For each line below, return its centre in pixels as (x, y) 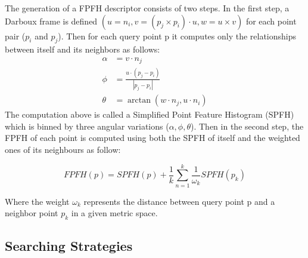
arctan (139, 101)
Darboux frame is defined (51, 21)
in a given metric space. (114, 213)
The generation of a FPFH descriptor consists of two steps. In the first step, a (147, 8)
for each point (271, 21)
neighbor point (32, 213)
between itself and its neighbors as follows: (83, 49)
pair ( (15, 36)
